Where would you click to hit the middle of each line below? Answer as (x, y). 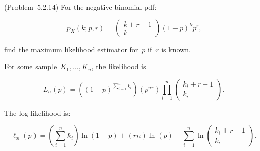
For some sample (31, 66)
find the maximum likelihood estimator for (71, 49)
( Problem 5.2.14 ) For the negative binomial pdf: (81, 7)
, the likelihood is (119, 66)
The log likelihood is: (37, 112)
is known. (176, 49)
